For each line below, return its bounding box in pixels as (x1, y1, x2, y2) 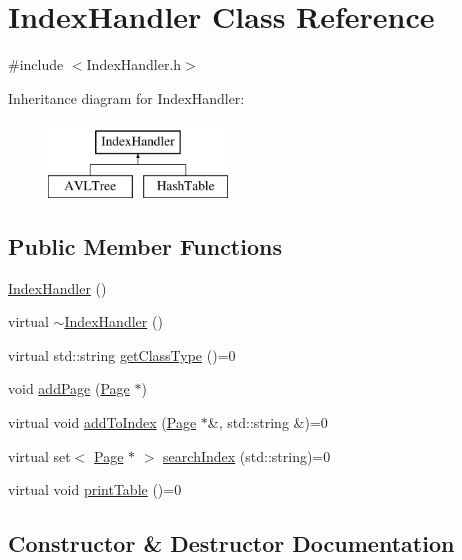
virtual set (8, 445, 71, 466)
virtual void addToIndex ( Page (8, 412, 197, 433)
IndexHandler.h (86, 54, 182, 75)
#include (8, 54, 64, 75)
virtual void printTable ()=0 (8, 479, 182, 500)
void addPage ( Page (8, 378, 130, 399)
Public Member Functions (8, 230, 282, 261)
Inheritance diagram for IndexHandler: (8, 87, 245, 108)
